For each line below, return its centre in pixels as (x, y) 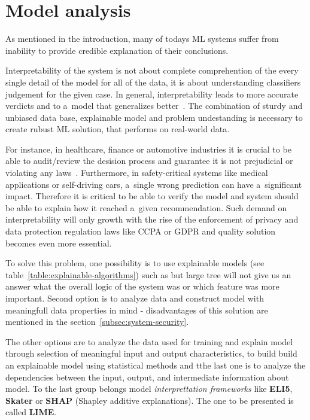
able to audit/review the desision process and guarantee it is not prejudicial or (149, 161)
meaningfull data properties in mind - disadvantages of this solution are (137, 310)
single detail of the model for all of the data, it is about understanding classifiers (153, 82)
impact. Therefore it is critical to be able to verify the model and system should (152, 196)
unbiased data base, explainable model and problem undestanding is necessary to (154, 117)
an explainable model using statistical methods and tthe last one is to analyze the (156, 365)
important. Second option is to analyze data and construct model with (135, 298)
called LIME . (31, 412)
